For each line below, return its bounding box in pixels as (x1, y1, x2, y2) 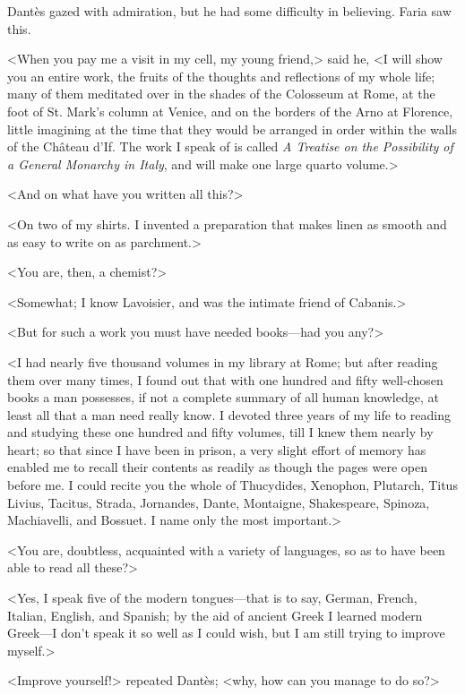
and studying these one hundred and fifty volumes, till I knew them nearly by (7, 423, 434, 442)
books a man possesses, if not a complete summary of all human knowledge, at (7, 388, 439, 407)
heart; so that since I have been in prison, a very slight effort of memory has (7, 440, 426, 459)
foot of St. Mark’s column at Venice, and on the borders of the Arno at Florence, (7, 101, 453, 120)
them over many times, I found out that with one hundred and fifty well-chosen (7, 370, 443, 389)
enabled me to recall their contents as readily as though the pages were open (7, 458, 428, 476)
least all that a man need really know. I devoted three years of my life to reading (7, 405, 451, 424)
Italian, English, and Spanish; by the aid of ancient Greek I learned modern (7, 605, 423, 624)
